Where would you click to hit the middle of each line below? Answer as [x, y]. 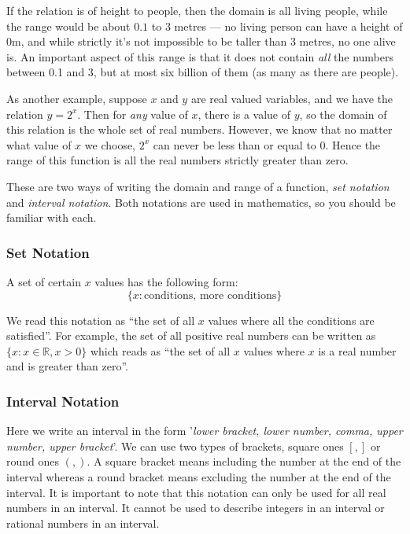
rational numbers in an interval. [83, 523]
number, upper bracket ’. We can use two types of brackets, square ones [175, 446]
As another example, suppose [77, 98]
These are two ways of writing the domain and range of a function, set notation [198, 186]
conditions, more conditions [211, 295]
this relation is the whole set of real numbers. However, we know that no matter [199, 129]
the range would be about [68, 26]
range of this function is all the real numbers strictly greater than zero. [177, 160]
